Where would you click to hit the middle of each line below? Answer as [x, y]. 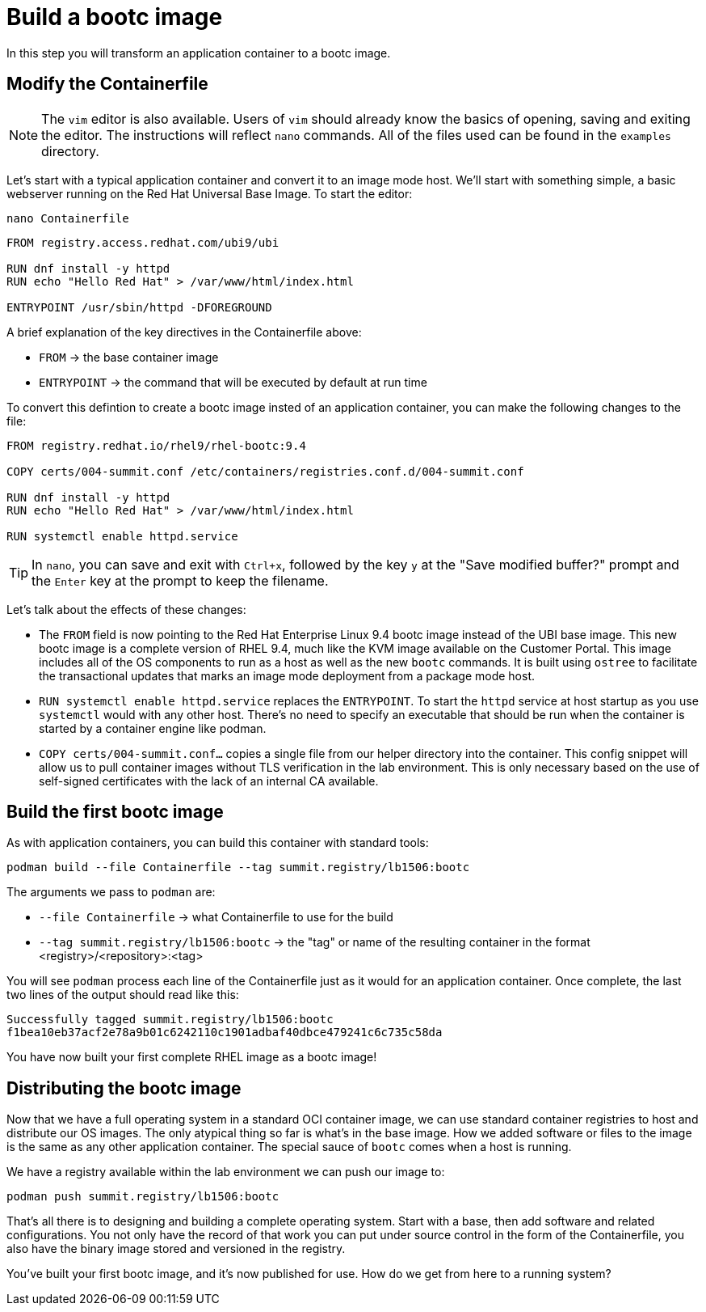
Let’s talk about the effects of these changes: [126, 609]
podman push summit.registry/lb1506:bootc [143, 1197]
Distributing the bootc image [124, 1088]
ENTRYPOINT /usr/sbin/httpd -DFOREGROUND [139, 307]
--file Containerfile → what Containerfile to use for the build [216, 917]
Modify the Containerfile [107, 84]
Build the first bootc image [115, 812]
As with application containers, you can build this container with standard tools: [218, 843]
